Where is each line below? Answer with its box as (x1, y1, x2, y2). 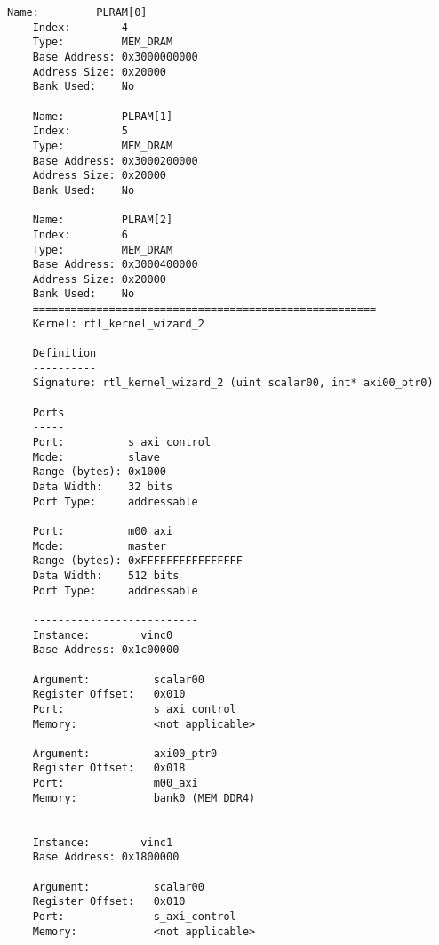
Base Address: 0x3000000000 (32, 50, 198, 63)
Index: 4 (32, 20, 129, 34)
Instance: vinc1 (32, 836, 173, 849)
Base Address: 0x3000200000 (32, 154, 198, 167)
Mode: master (32, 539, 166, 553)
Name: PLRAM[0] (7, 6, 148, 19)
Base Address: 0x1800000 (32, 851, 180, 864)
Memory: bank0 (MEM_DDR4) (32, 791, 256, 804)
